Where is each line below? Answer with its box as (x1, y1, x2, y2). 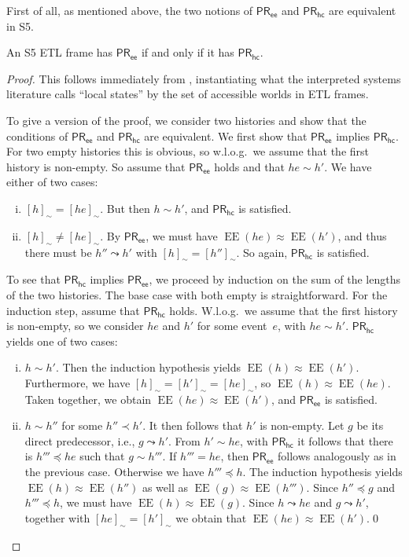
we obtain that (175, 509, 247, 526)
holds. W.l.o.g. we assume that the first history (169, 302, 398, 318)
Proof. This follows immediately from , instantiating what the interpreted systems (6, 70, 401, 86)
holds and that (214, 158, 285, 174)
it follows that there (297, 432, 393, 449)
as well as (142, 478, 189, 495)
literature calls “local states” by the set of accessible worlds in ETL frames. (6, 86, 369, 102)
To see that (6, 271, 61, 288)
